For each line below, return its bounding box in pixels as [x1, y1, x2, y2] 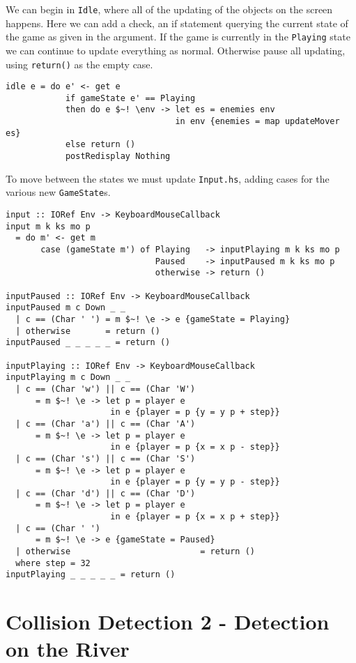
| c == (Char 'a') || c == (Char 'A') [15, 418, 196, 429]
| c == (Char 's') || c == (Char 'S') [15, 453, 196, 464]
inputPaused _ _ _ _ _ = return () [6, 337, 171, 348]
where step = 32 [15, 558, 91, 568]
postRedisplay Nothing [65, 151, 171, 162]
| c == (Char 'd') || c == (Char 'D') [15, 488, 196, 498]
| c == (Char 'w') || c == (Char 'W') [15, 383, 196, 394]
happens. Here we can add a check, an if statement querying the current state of [6, 15, 348, 30]
